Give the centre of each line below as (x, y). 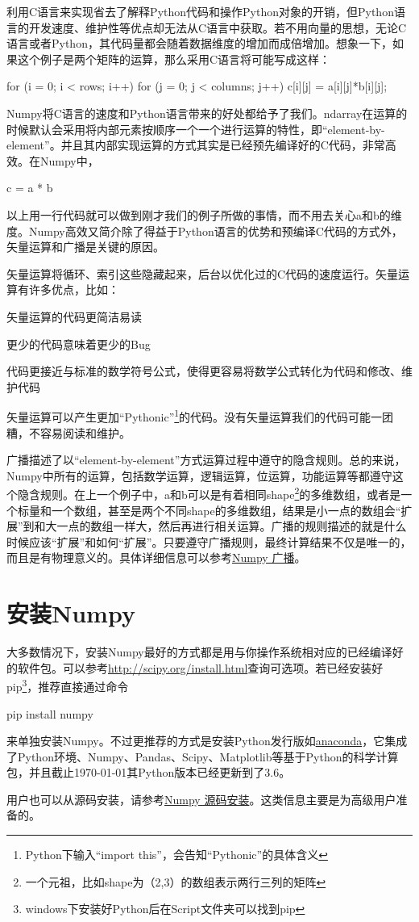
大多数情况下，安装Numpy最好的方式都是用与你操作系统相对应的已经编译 (199, 652)
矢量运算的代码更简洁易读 (74, 316)
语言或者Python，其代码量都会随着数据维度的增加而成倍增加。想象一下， (199, 43)
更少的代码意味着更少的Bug (79, 344)
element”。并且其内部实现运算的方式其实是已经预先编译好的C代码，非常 (196, 145)
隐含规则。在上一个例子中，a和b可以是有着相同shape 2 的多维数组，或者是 (209, 493)
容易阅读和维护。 (85, 432)
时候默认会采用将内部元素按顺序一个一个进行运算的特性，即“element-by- (196, 129)
